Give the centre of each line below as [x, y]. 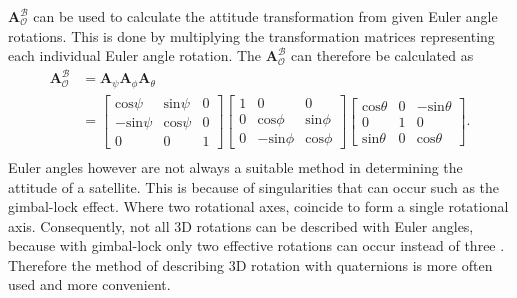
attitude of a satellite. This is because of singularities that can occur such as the [254, 186]
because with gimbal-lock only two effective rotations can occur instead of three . [256, 245]
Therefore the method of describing [116, 264]
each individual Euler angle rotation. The [135, 55]
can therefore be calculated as [382, 55]
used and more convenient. [89, 284]
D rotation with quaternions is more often [364, 264]
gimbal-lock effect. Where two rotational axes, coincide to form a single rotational [258, 206]
